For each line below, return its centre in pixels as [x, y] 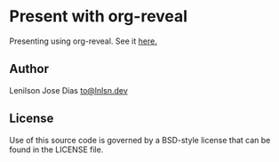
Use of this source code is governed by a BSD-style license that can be [140, 140]
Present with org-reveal [99, 16]
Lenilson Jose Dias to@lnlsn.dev [69, 90]
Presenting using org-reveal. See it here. [83, 41]
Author [29, 69]
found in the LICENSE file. [56, 150]
